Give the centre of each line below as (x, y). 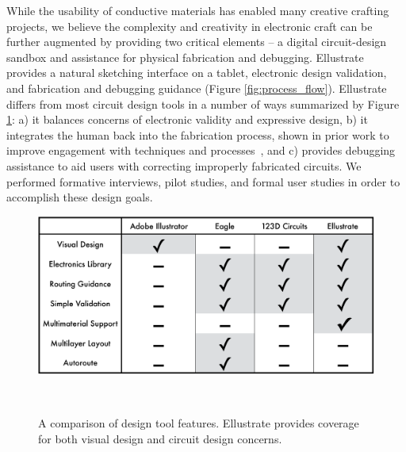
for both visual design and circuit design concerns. (160, 438)
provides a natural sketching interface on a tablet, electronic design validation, (197, 73)
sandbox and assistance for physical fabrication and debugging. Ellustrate (185, 57)
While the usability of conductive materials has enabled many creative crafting (198, 10)
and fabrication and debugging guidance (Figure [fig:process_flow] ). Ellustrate (197, 88)
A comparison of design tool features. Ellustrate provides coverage (199, 423)
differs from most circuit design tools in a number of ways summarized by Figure (203, 103)
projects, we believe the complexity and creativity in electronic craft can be (190, 26)
